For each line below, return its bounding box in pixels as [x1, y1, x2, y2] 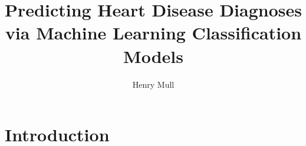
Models [123, 44, 183, 68]
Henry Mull [132, 78, 175, 90]
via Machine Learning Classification [5, 21, 302, 45]
